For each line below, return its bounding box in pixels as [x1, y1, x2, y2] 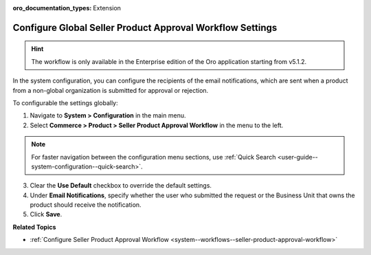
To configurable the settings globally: [12, 98, 118, 107]
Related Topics [12, 223, 56, 231]
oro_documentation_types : [12, 4, 92, 12]
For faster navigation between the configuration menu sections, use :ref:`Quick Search [31, 153, 276, 161]
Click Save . [30, 210, 63, 219]
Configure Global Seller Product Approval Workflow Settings [12, 21, 278, 34]
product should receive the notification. [30, 201, 142, 209]
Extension [93, 4, 122, 12]
